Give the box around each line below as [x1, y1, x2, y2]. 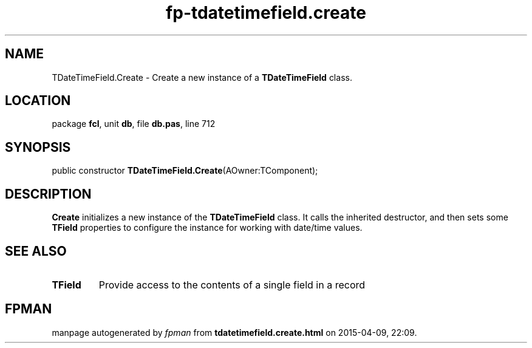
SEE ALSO [5, 243, 67, 259]
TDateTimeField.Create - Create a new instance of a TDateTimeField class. [52, 72, 352, 83]
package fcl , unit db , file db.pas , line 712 [52, 118, 216, 129]
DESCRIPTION [5, 186, 92, 202]
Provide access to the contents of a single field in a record [98, 278, 366, 291]
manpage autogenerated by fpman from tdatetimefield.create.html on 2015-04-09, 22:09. [52, 327, 417, 338]
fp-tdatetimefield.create [166, 2, 366, 23]
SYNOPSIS [5, 139, 71, 155]
